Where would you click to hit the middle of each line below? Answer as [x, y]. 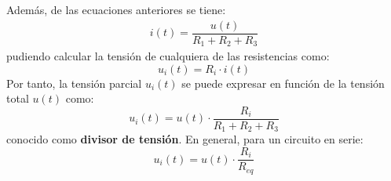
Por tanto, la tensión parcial [74, 83]
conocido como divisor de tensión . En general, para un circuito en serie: [185, 139]
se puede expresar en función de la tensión [283, 83]
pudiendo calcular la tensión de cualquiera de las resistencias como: [168, 56]
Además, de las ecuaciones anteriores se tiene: [116, 9]
